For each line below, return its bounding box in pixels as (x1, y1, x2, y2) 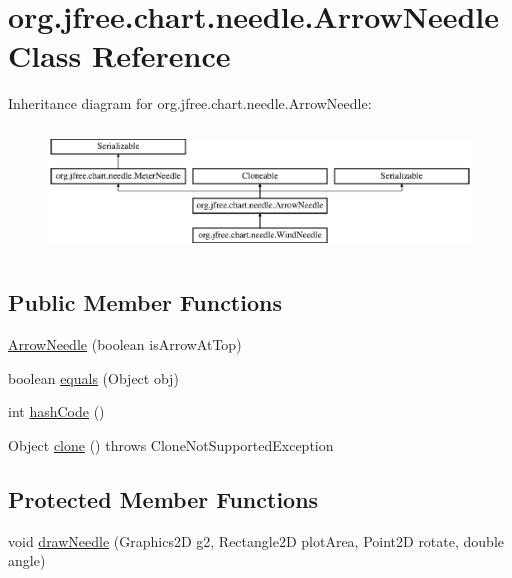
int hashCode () (8, 401, 105, 422)
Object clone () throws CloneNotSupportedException (8, 435, 334, 456)
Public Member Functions (8, 287, 282, 318)
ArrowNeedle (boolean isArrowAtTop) (8, 334, 242, 355)
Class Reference (8, 35, 231, 76)
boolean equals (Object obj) (8, 367, 179, 388)
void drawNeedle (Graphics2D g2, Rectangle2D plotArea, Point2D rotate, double (8, 530, 504, 551)
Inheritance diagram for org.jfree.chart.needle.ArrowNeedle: (8, 93, 372, 114)
